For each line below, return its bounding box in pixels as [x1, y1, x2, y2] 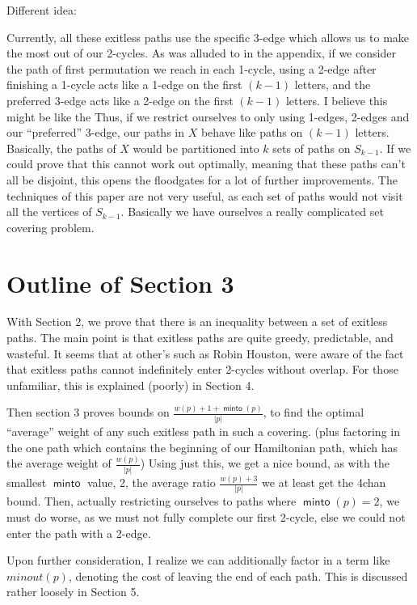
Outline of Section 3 [6, 266, 234, 299]
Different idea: [6, 2, 77, 18]
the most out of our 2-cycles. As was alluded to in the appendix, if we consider [6, 44, 396, 61]
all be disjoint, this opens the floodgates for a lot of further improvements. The [6, 171, 398, 188]
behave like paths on [200, 124, 303, 141]
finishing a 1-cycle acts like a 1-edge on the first [6, 76, 242, 93]
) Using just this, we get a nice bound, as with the [140, 455, 390, 472]
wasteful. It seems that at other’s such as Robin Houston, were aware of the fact [6, 345, 404, 362]
